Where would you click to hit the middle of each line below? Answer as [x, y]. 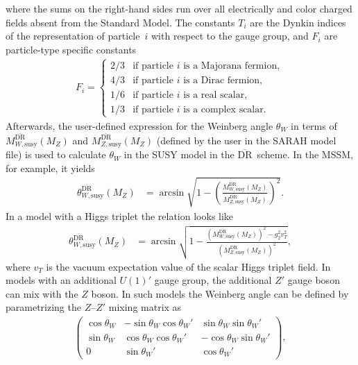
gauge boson [314, 280]
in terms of [314, 126]
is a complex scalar [223, 109]
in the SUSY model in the [179, 154]
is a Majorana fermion [230, 66]
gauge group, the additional [213, 280]
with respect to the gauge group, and [230, 36]
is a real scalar [214, 95]
